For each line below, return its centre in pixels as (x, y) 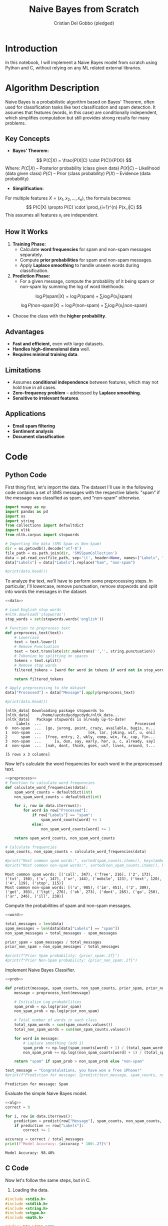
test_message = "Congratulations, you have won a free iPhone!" (73, 1070)
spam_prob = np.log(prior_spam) (48, 1006)
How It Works (27, 232)
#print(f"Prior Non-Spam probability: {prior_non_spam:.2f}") (71, 960)
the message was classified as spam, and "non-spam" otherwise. (73, 497)
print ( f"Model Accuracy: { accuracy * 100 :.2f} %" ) (58, 1144)
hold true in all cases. (34, 387)
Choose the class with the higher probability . (59, 316)
